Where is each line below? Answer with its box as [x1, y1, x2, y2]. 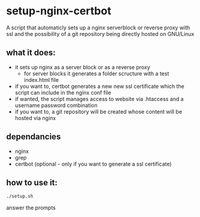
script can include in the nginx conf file [14, 88, 111, 96]
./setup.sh [6, 193, 34, 200]
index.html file [23, 76, 59, 83]
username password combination [14, 102, 98, 109]
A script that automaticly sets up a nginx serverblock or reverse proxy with [6, 24, 190, 31]
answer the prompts [6, 204, 56, 212]
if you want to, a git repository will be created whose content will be [14, 108, 183, 115]
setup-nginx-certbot [6, 4, 112, 18]
